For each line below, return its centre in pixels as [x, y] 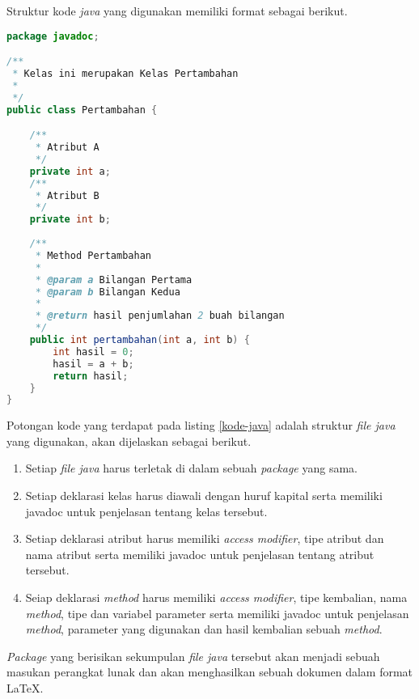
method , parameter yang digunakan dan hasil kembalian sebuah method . [204, 629]
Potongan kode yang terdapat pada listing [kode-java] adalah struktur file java [201, 425]
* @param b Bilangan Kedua [108, 292]
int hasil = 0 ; [93, 352]
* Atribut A [67, 148]
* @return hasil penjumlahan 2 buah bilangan [160, 316]
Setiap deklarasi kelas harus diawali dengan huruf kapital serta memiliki [204, 496]
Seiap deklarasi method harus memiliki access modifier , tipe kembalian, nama [216, 597]
